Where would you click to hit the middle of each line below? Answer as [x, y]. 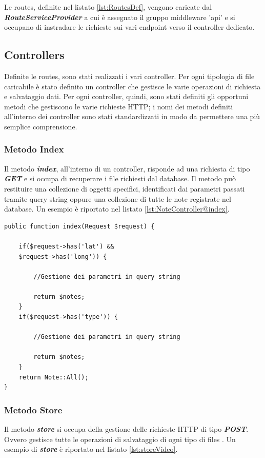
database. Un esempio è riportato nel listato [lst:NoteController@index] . [117, 209]
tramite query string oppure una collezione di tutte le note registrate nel [118, 198]
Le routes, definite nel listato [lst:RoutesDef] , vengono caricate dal [108, 7]
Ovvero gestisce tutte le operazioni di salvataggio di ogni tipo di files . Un [120, 439]
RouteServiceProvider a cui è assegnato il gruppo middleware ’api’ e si [120, 17]
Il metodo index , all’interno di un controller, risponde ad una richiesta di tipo [127, 168]
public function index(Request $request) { [79, 226]
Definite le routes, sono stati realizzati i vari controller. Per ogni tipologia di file [129, 76]
